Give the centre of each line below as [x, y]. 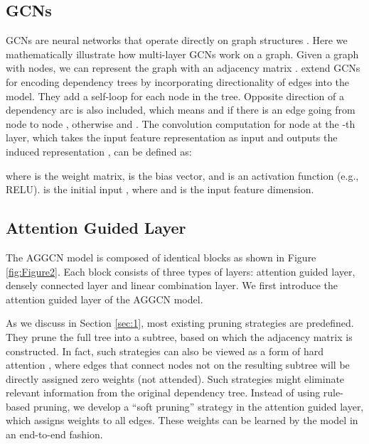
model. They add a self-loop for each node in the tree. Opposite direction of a [175, 96]
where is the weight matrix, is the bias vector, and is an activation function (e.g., [182, 175]
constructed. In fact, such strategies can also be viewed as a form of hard [165, 351]
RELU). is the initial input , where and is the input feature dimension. [160, 189]
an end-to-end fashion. [54, 434]
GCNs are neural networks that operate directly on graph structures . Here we [177, 40]
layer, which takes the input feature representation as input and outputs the [172, 137]
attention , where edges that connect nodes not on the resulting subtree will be [178, 365]
